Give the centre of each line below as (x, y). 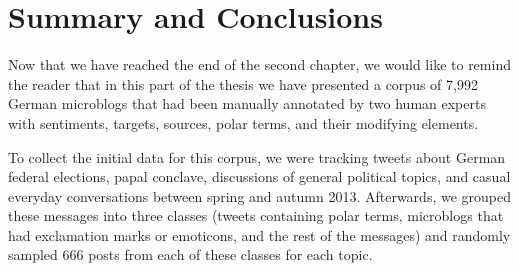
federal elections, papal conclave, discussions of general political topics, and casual (259, 176)
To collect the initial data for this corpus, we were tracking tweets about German (257, 156)
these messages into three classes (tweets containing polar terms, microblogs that (256, 215)
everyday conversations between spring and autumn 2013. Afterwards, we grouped (259, 195)
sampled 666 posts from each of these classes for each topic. (190, 254)
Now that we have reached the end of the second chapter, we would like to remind (259, 64)
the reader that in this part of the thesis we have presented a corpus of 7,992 (243, 83)
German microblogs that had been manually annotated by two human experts (247, 103)
